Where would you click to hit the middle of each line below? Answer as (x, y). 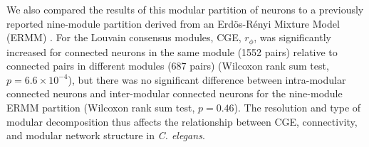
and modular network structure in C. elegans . (106, 135)
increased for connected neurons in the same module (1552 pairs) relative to (172, 51)
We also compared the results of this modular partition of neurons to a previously (185, 9)
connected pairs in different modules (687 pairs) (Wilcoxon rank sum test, (168, 66)
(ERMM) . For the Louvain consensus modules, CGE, (124, 37)
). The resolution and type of (297, 108)
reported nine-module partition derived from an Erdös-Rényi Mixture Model (173, 23)
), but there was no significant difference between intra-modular (207, 79)
